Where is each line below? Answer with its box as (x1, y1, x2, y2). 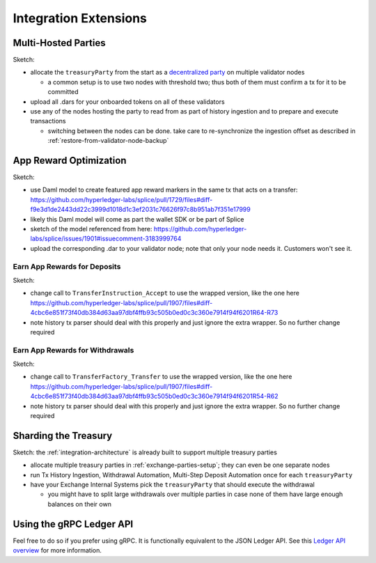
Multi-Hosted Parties (13, 37, 106, 49)
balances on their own (47, 500, 111, 508)
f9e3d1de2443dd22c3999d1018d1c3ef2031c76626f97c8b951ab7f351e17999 (30, 206, 251, 214)
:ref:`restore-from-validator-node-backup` (47, 137, 169, 145)
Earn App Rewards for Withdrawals (13, 345, 134, 355)
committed (47, 88, 79, 96)
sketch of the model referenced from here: (30, 225, 152, 233)
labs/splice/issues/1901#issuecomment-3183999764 (30, 234, 182, 243)
